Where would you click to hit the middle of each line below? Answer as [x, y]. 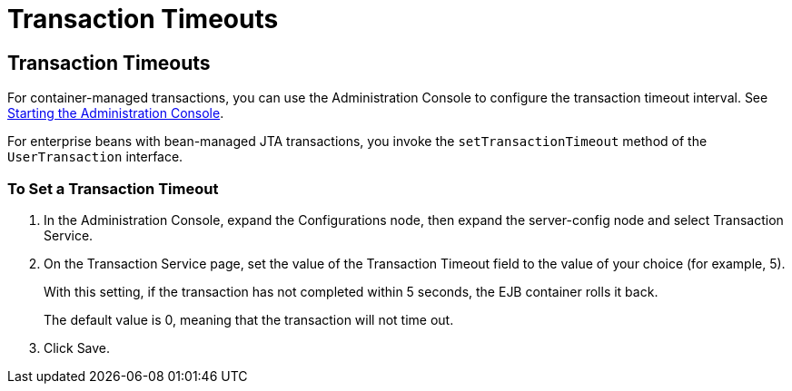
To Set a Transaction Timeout [113, 188]
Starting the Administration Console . [116, 113]
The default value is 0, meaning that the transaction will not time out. [249, 319]
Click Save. [77, 347]
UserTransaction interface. [95, 157]
